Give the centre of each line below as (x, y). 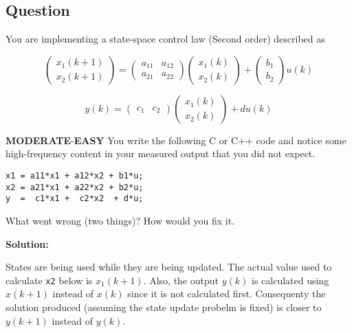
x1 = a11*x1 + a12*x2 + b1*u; (75, 175)
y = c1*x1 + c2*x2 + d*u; (75, 199)
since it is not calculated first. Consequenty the (227, 294)
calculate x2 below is (49, 280)
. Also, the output (181, 280)
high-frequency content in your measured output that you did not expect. (161, 153)
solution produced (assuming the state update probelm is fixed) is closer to (164, 307)
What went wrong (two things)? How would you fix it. (120, 220)
